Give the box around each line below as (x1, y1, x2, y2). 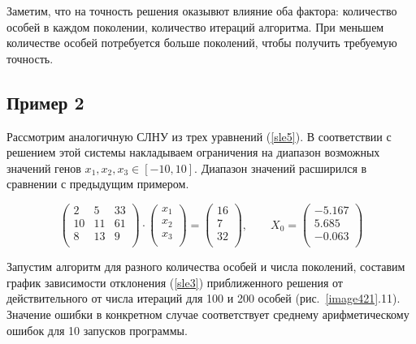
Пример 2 (6, 89, 84, 114)
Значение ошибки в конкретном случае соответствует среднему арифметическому (6, 305, 409, 322)
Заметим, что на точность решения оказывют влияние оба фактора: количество (6, 2, 397, 19)
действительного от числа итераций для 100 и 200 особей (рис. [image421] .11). (6, 290, 401, 307)
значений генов (6, 159, 81, 176)
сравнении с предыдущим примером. (6, 175, 189, 192)
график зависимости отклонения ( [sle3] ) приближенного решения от (6, 273, 343, 290)
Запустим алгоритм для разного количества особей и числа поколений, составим (6, 258, 405, 275)
